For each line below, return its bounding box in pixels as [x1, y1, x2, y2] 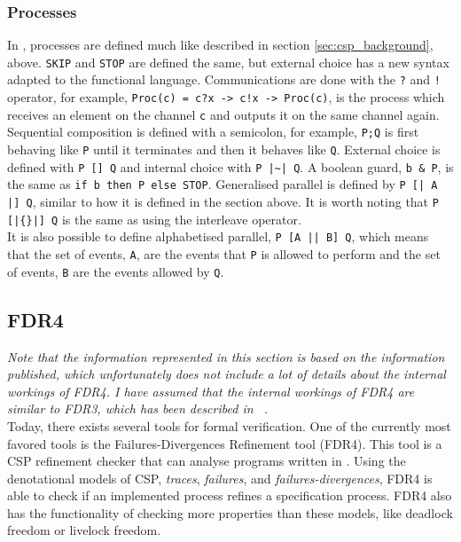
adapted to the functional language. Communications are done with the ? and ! [7, 70, 441, 89]
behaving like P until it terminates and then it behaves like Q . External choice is [7, 140, 441, 159]
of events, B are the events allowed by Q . [7, 262, 224, 280]
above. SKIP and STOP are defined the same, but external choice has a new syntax [7, 52, 449, 71]
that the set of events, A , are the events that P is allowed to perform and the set [7, 245, 441, 263]
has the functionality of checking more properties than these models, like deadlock [7, 503, 453, 522]
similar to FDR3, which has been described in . [7, 399, 269, 418]
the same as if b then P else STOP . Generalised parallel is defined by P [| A [7, 175, 438, 193]
